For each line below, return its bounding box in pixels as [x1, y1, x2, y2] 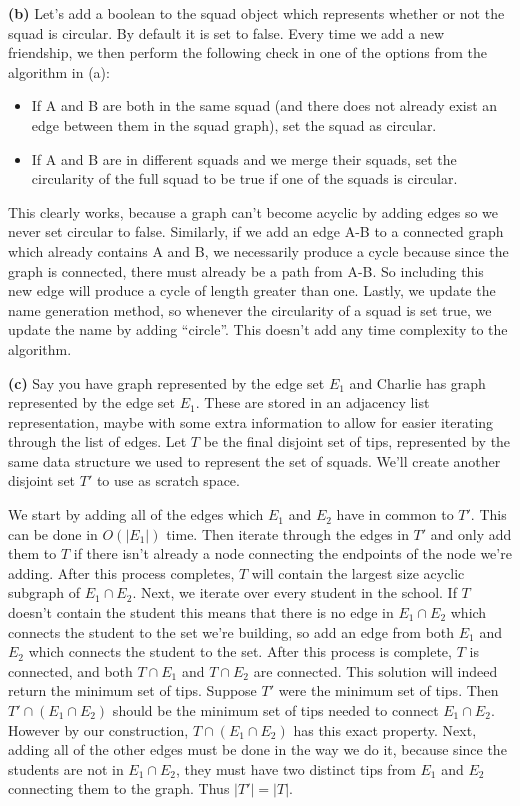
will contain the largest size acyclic [251, 562, 465, 583]
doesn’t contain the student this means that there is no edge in [8, 602, 394, 623]
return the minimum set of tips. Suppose [8, 680, 257, 701]
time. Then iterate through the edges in [166, 523, 409, 544]
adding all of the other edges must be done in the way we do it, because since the [8, 739, 507, 760]
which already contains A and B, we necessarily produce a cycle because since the [8, 240, 509, 261]
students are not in [8, 758, 124, 779]
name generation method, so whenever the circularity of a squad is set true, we [8, 299, 492, 320]
